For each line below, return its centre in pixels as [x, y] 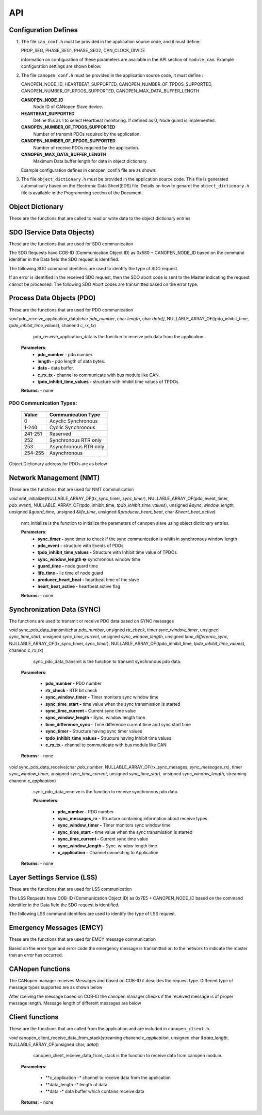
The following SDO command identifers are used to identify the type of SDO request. [94, 268]
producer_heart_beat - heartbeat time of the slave [88, 580]
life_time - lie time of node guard [71, 573]
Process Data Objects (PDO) [52, 298]
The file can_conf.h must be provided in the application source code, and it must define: [111, 42]
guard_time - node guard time [68, 566]
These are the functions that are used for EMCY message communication [82, 939]
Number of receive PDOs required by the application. [86, 147]
